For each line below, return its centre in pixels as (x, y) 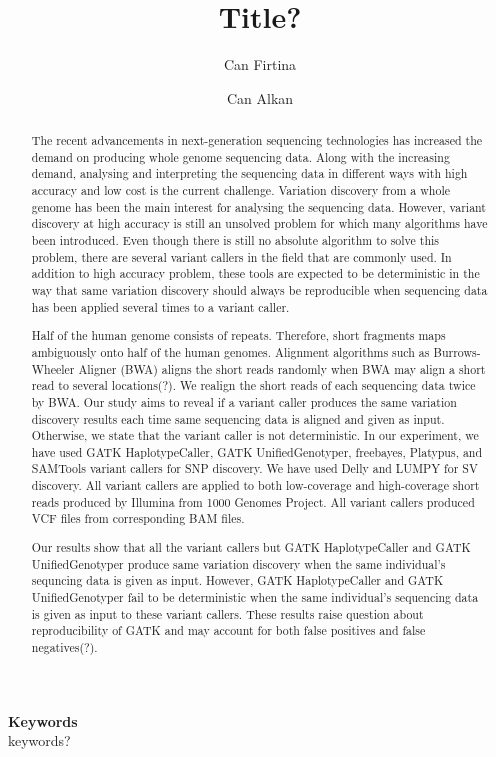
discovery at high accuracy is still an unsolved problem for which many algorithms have (259, 223)
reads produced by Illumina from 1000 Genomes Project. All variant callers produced (253, 501)
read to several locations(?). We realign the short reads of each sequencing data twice (253, 385)
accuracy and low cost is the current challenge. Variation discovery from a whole (240, 190)
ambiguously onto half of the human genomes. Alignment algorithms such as (230, 351)
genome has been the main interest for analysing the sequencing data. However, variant (258, 206)
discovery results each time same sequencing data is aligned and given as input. (238, 418)
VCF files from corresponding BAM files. (138, 518)
